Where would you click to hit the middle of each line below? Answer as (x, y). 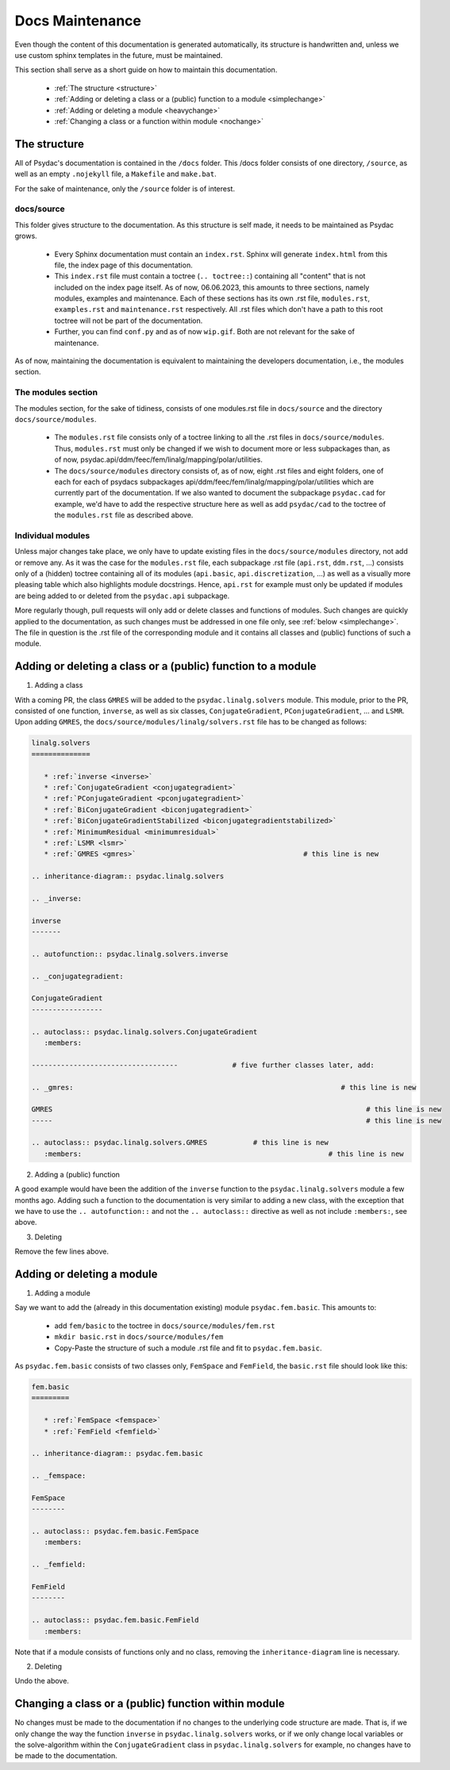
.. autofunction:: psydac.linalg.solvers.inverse (130, 954)
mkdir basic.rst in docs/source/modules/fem (139, 1337)
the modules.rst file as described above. (124, 515)
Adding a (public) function (77, 1174)
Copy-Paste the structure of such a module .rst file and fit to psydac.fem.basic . (188, 1348)
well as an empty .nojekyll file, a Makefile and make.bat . (116, 174)
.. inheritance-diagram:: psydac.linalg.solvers (128, 876)
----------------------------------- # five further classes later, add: (203, 1065)
